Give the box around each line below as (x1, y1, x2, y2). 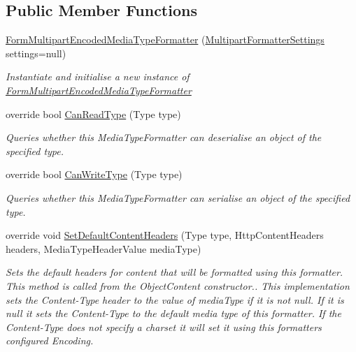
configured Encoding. (6, 333, 94, 348)
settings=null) (6, 45, 66, 60)
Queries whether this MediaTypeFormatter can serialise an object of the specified (6, 190, 350, 205)
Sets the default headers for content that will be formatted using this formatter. (6, 265, 343, 279)
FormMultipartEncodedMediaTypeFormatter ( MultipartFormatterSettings (6, 32, 325, 47)
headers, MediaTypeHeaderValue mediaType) (6, 241, 201, 256)
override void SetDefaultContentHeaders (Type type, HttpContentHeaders (6, 228, 324, 242)
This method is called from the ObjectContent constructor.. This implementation (6, 278, 350, 293)
